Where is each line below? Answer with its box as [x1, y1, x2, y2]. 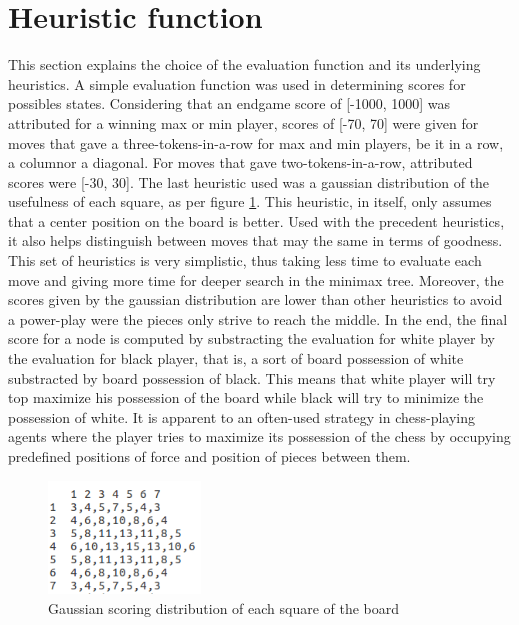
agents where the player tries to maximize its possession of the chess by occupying [8, 426, 511, 447]
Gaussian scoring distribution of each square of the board [48, 597, 400, 618]
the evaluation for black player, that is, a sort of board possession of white [8, 348, 464, 369]
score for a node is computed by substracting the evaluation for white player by [8, 328, 496, 349]
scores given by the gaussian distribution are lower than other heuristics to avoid [8, 289, 503, 310]
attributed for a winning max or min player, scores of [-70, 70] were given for [8, 112, 479, 133]
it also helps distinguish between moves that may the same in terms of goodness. [8, 230, 503, 251]
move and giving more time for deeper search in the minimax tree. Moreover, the [8, 269, 504, 290]
